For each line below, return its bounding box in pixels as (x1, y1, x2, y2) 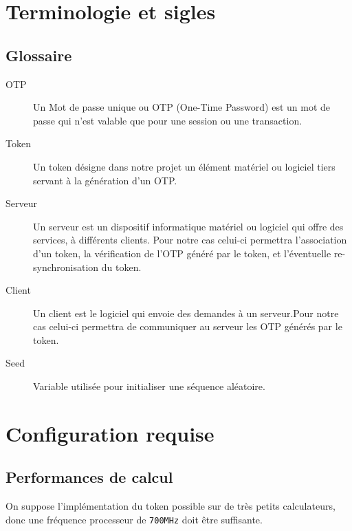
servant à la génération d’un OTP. (33, 173, 177, 187)
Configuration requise (5, 419, 214, 447)
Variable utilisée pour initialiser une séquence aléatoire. (33, 379, 265, 393)
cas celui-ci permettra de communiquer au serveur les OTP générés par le (33, 319, 342, 334)
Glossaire (5, 44, 72, 65)
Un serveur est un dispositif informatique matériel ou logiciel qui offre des (33, 219, 344, 233)
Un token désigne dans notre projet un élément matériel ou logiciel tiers (33, 159, 335, 173)
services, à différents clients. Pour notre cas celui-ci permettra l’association (33, 232, 347, 247)
